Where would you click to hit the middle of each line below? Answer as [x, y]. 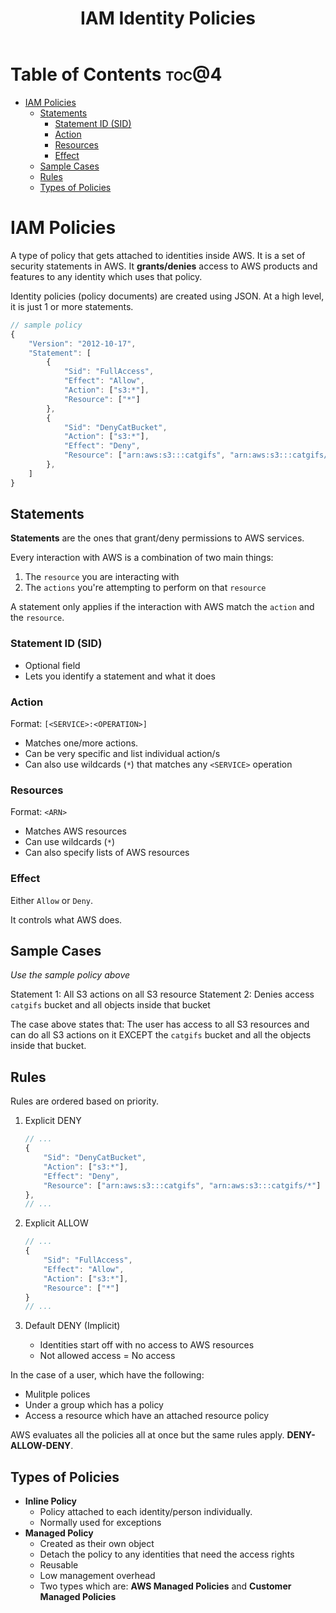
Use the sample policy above [70, 975]
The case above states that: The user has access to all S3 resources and [160, 1024]
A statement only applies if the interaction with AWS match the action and [162, 607]
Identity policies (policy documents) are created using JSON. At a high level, [167, 296]
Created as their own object [97, 1544]
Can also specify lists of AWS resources [107, 853]
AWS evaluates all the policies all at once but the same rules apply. [147, 1435]
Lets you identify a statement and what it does [120, 676]
